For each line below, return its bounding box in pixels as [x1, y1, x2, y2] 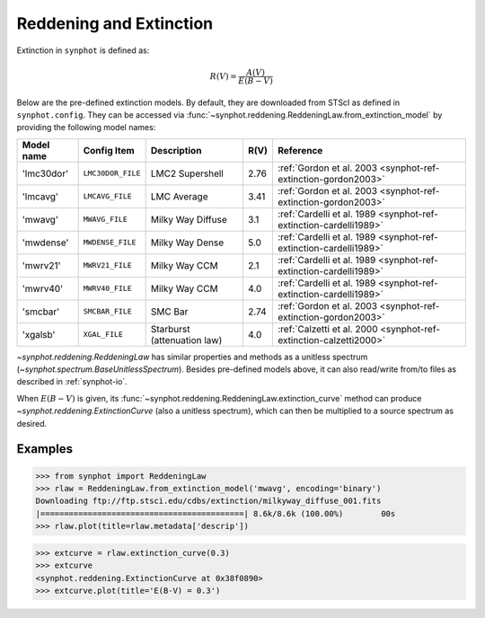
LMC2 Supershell [150, 167, 224, 180]
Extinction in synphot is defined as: [16, 45, 150, 56]
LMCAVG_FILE [83, 191, 132, 201]
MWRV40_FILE [83, 284, 132, 294]
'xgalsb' [22, 328, 56, 340]
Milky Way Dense [150, 236, 225, 249]
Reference [277, 144, 323, 156]
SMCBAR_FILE [83, 306, 132, 316]
